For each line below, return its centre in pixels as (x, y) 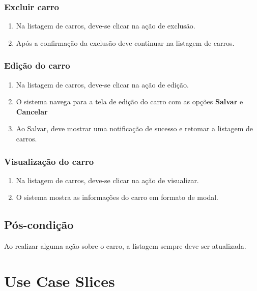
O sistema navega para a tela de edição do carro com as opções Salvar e (130, 101)
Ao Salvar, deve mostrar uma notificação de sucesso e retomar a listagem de (135, 128)
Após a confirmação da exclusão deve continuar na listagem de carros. (125, 42)
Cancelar (32, 111)
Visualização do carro (49, 161)
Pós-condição (39, 225)
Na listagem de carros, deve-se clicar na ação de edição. (102, 84)
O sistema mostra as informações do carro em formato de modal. (117, 197)
